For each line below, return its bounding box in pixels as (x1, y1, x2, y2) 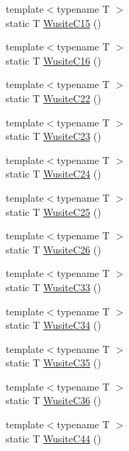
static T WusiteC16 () (6, 53, 101, 67)
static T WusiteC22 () (6, 90, 101, 105)
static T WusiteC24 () (6, 166, 101, 181)
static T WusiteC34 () (6, 317, 101, 332)
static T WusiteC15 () (6, 15, 101, 30)
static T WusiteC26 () (6, 241, 101, 256)
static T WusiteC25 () (6, 204, 101, 219)
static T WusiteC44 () (6, 430, 101, 445)
